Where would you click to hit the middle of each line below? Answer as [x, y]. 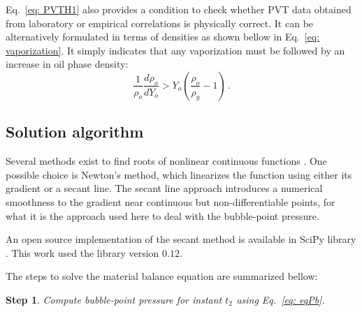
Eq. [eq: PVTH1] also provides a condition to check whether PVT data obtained [179, 9]
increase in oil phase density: [67, 64]
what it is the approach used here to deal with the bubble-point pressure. [162, 215]
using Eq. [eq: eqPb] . [280, 299]
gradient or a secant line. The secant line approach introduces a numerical [164, 188]
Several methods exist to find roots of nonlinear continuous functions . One [166, 161]
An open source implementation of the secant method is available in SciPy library [181, 239]
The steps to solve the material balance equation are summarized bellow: [162, 276]
